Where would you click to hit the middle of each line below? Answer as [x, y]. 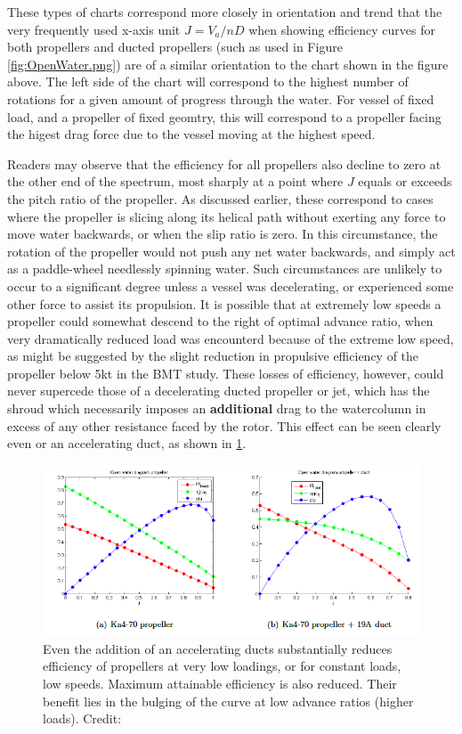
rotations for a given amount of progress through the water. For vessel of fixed [221, 98]
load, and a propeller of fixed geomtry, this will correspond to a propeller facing [224, 116]
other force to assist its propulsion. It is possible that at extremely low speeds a [224, 303]
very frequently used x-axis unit [94, 29]
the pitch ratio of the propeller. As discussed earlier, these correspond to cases [220, 198]
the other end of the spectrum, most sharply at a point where [175, 181]
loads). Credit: [82, 718]
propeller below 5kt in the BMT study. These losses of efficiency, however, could [226, 373]
